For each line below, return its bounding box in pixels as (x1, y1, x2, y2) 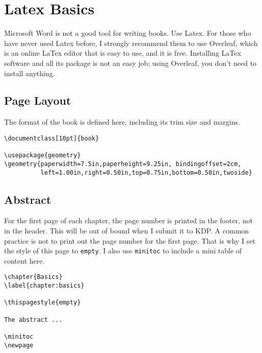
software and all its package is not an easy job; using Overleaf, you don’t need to (4, 57, 257, 68)
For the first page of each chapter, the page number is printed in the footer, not (4, 215, 253, 226)
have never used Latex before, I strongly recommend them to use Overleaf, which (4, 37, 258, 48)
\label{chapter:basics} (4, 282, 85, 290)
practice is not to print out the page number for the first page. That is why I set (4, 235, 255, 246)
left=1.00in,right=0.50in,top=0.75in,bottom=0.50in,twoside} (40, 169, 252, 176)
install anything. (4, 67, 55, 78)
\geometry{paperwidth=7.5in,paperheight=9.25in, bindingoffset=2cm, (4, 160, 242, 168)
